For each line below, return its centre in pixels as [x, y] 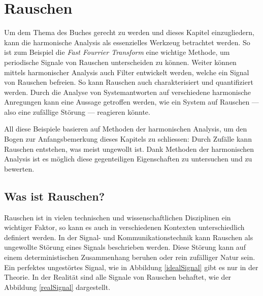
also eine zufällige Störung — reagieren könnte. [77, 111]
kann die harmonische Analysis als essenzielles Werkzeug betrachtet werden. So [127, 42]
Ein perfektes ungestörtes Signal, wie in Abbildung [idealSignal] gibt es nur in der [131, 267]
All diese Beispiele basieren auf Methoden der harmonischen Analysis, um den [126, 129]
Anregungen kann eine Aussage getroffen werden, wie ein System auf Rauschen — [131, 102]
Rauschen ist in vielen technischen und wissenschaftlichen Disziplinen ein [118, 217]
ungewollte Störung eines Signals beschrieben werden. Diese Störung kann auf [125, 247]
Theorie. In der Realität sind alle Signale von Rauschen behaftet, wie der [118, 277]
